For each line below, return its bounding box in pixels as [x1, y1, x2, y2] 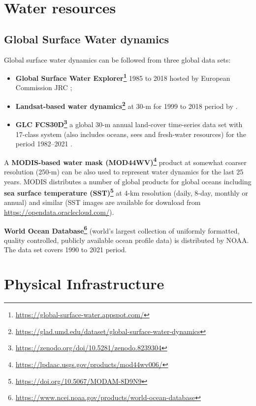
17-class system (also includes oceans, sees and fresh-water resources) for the [15, 129, 246, 139]
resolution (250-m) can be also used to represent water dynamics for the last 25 [4, 166, 244, 176]
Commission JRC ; [15, 82, 72, 93]
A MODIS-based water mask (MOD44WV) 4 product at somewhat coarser [4, 155, 247, 167]
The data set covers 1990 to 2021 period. [4, 244, 127, 255]
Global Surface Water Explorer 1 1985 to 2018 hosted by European [15, 71, 230, 83]
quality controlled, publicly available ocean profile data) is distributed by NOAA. [4, 235, 249, 245]
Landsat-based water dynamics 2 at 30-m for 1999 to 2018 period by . [15, 100, 238, 111]
